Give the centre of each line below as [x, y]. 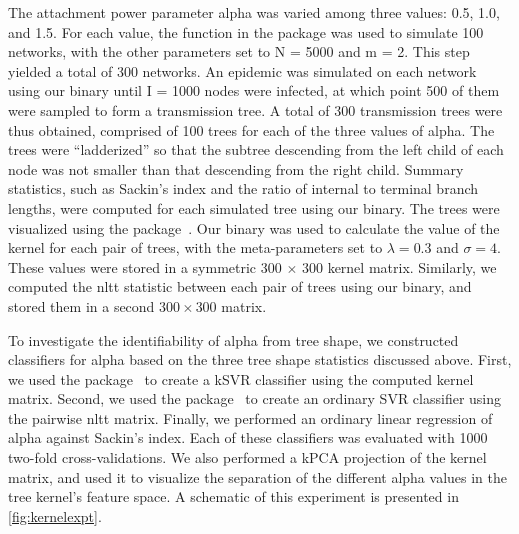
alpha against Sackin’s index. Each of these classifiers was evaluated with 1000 [248, 437]
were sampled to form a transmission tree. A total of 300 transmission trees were [255, 109]
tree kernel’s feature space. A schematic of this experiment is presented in [233, 496]
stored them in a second [81, 305]
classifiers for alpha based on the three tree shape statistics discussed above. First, [260, 359]
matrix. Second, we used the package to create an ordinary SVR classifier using [255, 398]
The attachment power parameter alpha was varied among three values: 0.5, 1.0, [254, 12]
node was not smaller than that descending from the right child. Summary [236, 168]
